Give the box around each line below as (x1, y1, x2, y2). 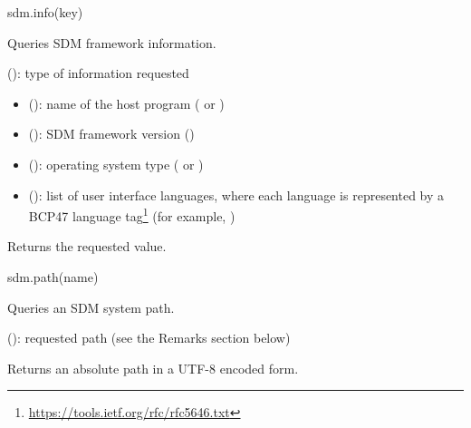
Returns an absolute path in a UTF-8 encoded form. (7, 358, 299, 377)
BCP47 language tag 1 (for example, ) (28, 204, 235, 225)
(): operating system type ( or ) (28, 154, 204, 173)
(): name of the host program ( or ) (28, 93, 225, 112)
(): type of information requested (7, 63, 189, 83)
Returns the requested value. (7, 237, 167, 256)
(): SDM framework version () (28, 124, 195, 143)
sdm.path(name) (7, 267, 99, 286)
